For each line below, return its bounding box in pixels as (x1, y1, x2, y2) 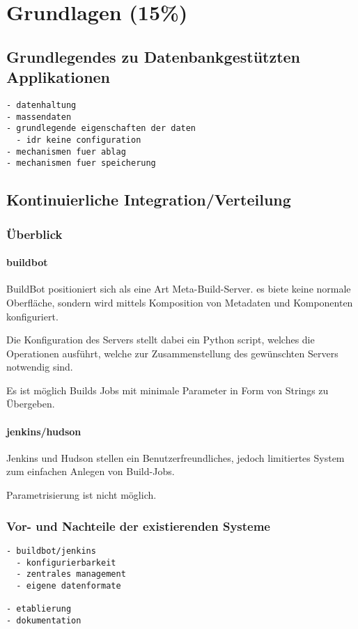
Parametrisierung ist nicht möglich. (6, 488, 157, 502)
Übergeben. (6, 396, 55, 411)
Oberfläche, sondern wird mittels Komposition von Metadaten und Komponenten (6, 295, 353, 309)
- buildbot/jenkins (6, 545, 96, 556)
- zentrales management (16, 569, 126, 580)
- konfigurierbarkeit (16, 557, 116, 568)
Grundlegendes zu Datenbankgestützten (6, 45, 301, 67)
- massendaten (6, 111, 72, 122)
